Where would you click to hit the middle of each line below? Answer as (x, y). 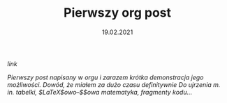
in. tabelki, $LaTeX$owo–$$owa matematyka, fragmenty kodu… (100, 92)
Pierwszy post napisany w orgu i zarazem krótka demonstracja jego (105, 77)
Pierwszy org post (117, 13)
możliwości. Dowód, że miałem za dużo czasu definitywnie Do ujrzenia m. (114, 84)
